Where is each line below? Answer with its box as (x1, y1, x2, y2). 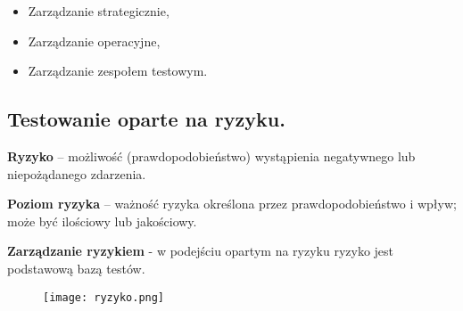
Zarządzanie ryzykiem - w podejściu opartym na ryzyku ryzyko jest (7, 241, 394, 260)
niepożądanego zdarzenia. (7, 164, 146, 183)
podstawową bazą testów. (7, 258, 145, 277)
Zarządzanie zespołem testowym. (28, 61, 208, 80)
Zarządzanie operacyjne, (28, 31, 161, 50)
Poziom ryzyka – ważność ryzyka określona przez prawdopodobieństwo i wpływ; (7, 194, 457, 213)
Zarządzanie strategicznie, (28, 2, 169, 20)
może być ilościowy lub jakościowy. (7, 211, 197, 230)
